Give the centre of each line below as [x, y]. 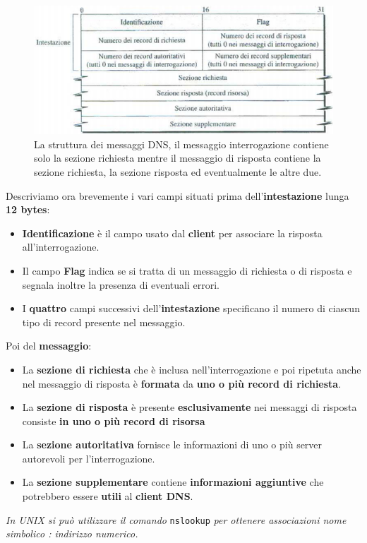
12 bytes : [28, 209]
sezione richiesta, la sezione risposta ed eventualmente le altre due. [178, 171]
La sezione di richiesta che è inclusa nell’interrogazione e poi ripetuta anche [192, 369]
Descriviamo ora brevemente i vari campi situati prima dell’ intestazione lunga [178, 195]
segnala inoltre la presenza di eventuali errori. [121, 284]
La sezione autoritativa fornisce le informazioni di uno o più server [172, 444]
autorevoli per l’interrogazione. [89, 458]
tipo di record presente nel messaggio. [104, 322]
